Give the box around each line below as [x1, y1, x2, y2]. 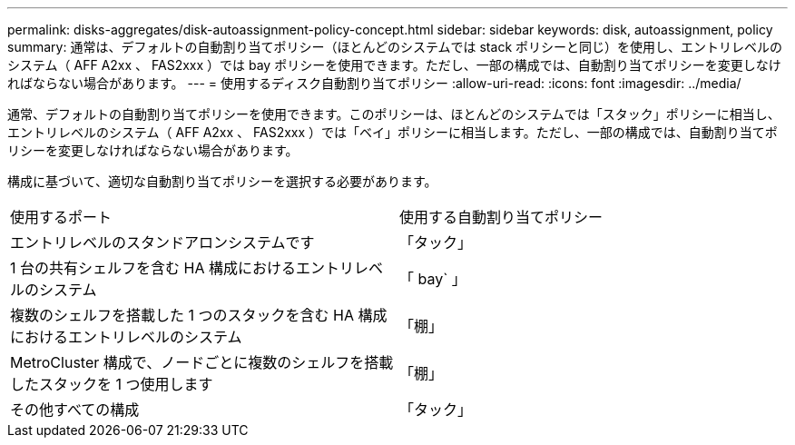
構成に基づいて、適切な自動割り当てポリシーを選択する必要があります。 [7, 173, 437, 189]
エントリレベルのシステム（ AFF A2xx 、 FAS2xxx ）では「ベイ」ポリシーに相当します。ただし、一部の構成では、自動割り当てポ [7, 124, 778, 140]
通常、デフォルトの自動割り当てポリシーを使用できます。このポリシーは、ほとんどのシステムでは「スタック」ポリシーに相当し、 [7, 106, 780, 122]
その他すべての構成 [10, 400, 140, 419]
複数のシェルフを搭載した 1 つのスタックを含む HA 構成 [10, 306, 388, 324]
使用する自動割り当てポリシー [399, 208, 604, 226]
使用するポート [10, 208, 113, 226]
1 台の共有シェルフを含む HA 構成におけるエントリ [10, 259, 354, 277]
